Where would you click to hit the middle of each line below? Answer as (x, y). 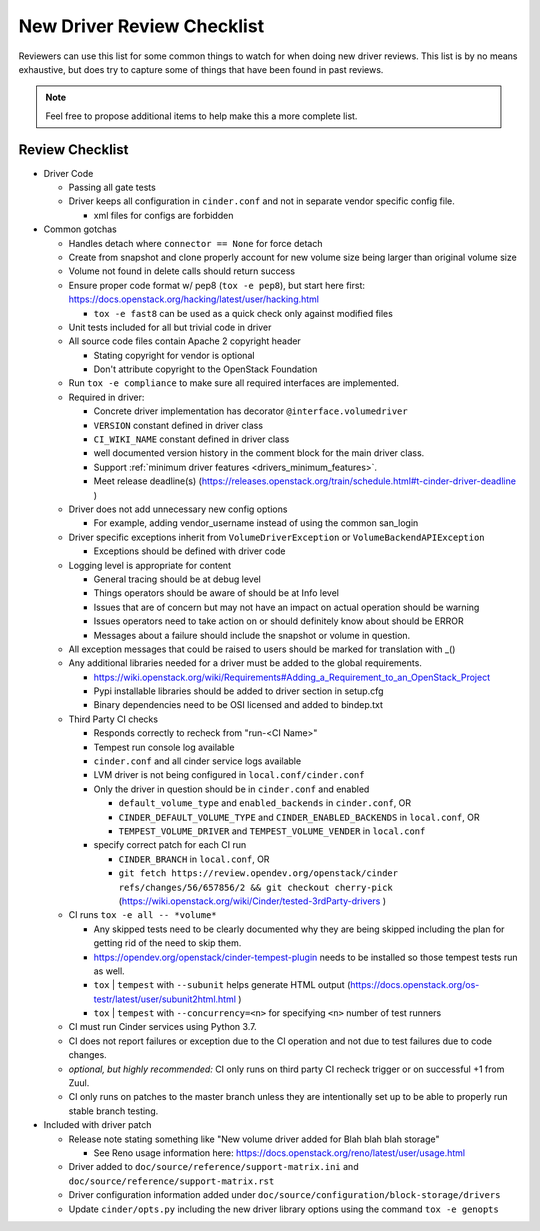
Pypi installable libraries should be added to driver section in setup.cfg (238, 691)
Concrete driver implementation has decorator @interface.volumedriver (251, 411)
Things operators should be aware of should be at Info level (216, 593)
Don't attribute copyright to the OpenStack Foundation (205, 369)
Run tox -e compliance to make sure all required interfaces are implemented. (234, 383)
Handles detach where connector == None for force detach (195, 243)
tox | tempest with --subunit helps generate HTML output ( (222, 985)
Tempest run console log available (164, 747)
